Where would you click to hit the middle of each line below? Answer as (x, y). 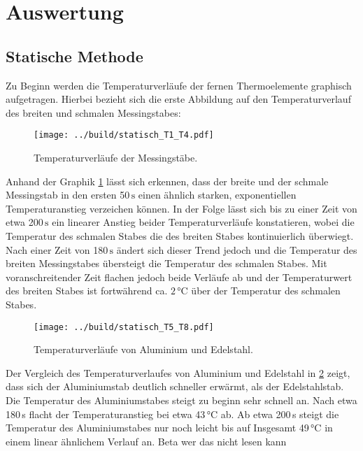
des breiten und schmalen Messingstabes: (93, 112)
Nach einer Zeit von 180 (57, 249)
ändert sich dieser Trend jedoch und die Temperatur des (237, 249)
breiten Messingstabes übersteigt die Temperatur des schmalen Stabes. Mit (166, 263)
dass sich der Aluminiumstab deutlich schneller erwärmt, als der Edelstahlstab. (175, 386)
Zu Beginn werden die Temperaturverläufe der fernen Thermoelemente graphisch (179, 85)
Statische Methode (74, 56)
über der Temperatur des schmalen (266, 291)
